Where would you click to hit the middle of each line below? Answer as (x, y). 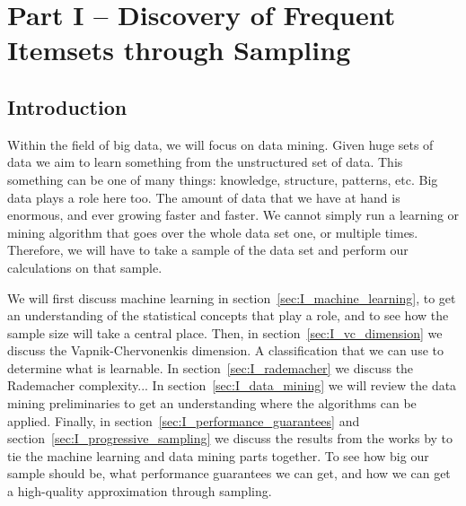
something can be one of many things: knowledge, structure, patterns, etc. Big (223, 179)
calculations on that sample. (85, 267)
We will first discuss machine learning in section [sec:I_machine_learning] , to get (232, 297)
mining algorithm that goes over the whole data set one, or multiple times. (213, 232)
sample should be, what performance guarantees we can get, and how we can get (229, 473)
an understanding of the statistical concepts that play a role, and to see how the (228, 315)
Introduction (67, 106)
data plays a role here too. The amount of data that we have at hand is (204, 197)
